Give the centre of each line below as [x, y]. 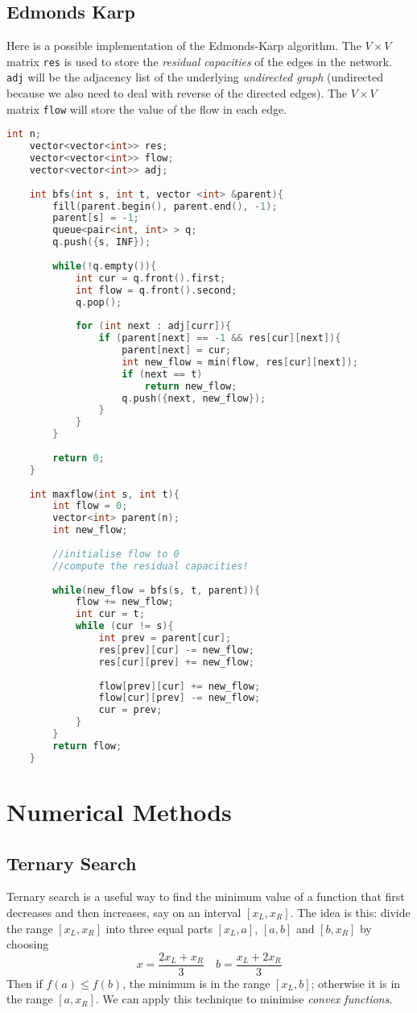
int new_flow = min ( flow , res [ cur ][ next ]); [240, 362]
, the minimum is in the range [196, 983]
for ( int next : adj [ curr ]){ [153, 326]
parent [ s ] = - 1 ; [96, 218]
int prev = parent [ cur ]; [165, 638]
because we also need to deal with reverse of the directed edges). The [177, 93]
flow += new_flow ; [124, 602]
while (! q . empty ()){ [105, 266]
